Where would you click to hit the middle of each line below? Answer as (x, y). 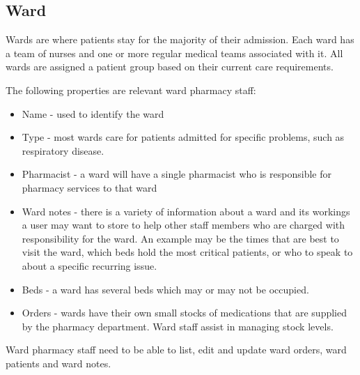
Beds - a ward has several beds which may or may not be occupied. (165, 289)
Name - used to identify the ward (93, 113)
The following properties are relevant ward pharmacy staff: (131, 90)
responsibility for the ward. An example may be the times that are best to (180, 238)
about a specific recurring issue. (89, 265)
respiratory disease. (63, 150)
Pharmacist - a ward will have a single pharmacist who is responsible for (177, 174)
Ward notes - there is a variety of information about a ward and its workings (186, 211)
